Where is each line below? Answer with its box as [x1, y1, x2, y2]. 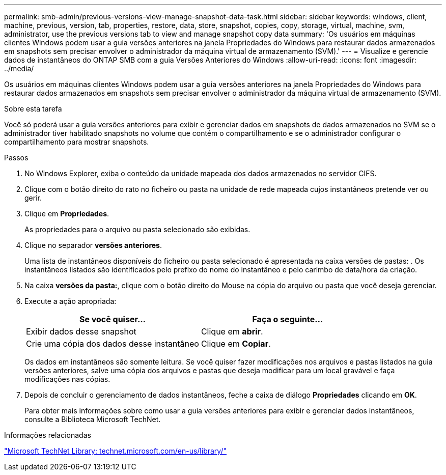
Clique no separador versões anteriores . [24, 241, 162, 249]
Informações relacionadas [4, 431, 91, 439]
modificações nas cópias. [24, 375, 110, 383]
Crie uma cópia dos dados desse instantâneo [26, 339, 199, 349]
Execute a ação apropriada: [24, 297, 117, 305]
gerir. [24, 193, 42, 202]
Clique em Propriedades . [24, 209, 109, 218]
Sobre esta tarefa [4, 104, 62, 113]
